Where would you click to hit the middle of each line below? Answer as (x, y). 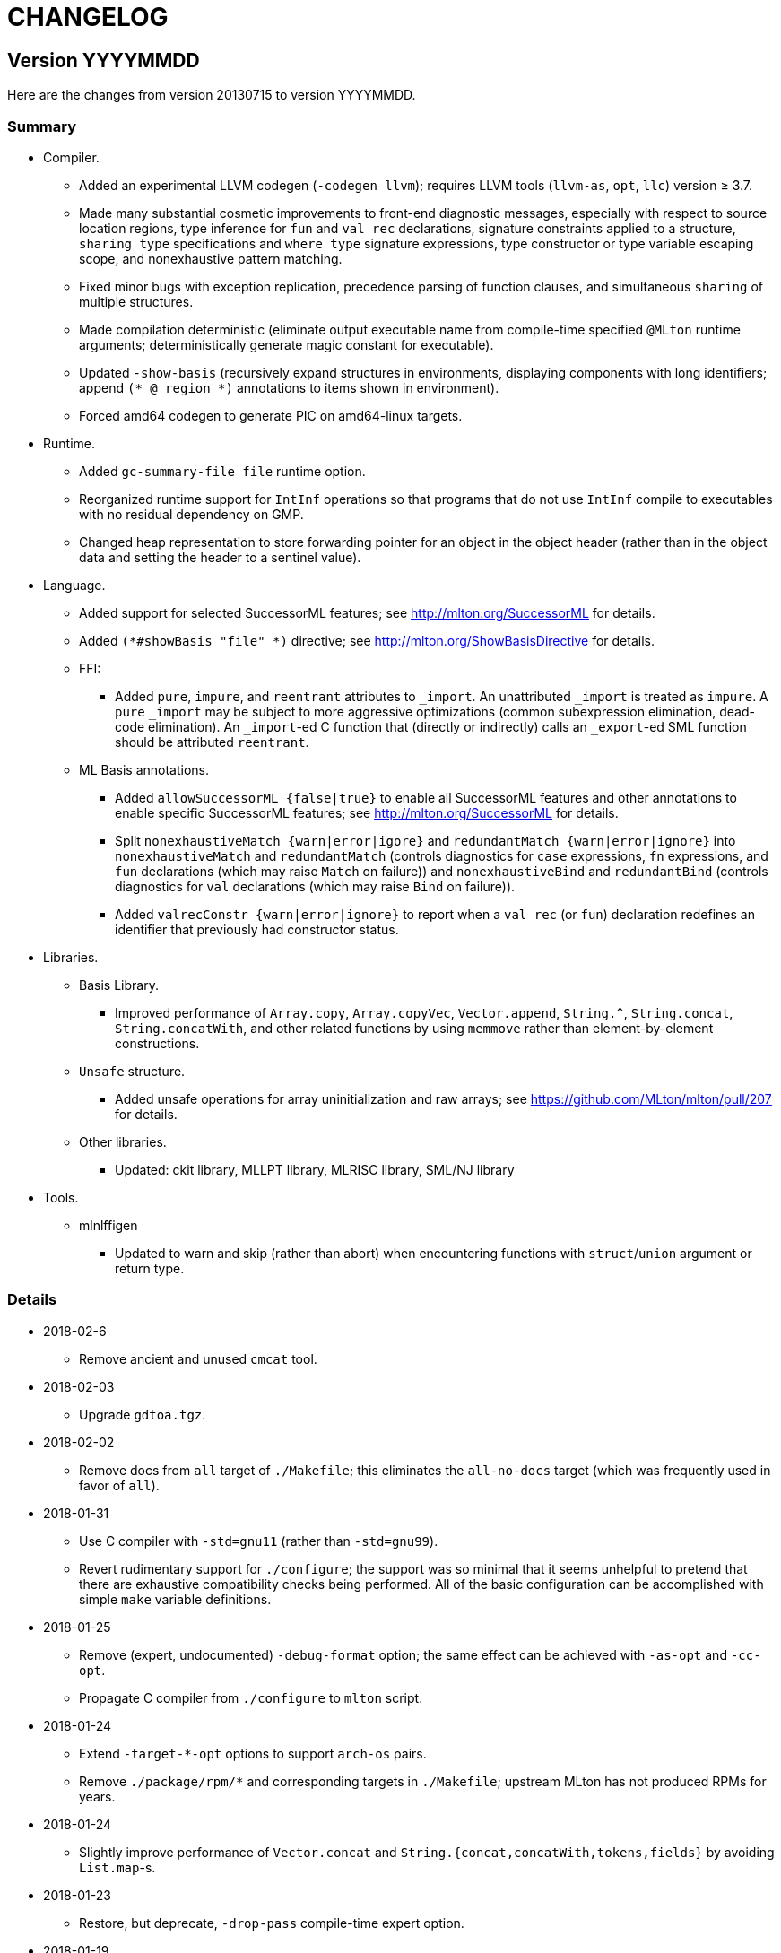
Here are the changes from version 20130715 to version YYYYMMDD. (212, 95)
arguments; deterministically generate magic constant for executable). (286, 344)
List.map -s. (117, 1867)
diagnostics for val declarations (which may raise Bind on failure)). (315, 886)
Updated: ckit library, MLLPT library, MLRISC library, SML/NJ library (315, 1169)
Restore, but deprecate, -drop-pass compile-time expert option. (272, 1923)
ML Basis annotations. (144, 769)
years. (97, 1796)
